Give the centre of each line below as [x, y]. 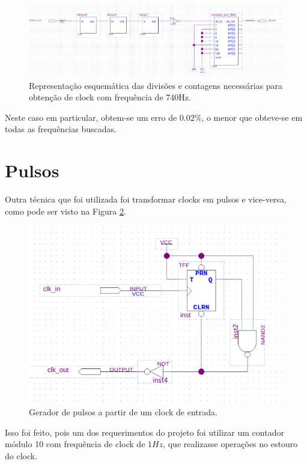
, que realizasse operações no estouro [230, 444]
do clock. [21, 455]
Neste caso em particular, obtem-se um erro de [91, 117]
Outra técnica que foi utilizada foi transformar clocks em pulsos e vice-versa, [146, 199]
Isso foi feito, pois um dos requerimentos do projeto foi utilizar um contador [144, 432]
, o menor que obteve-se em [252, 117]
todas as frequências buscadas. [61, 129]
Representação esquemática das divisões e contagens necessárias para [156, 85]
